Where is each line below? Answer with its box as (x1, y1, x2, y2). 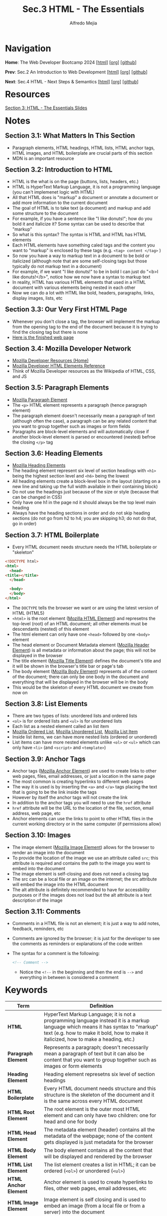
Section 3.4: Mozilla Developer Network (5, 344, 131, 353)
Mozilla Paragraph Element (12, 397, 68, 403)
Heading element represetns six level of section (43, 1070, 155, 1077)
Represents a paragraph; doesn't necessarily (43, 1044, 149, 1051)
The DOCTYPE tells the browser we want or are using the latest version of (12, 605, 159, 611)
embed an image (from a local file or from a (43, 1202, 145, 1209)
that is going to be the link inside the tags (12, 789, 97, 795)
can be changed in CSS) (12, 494, 63, 500)
